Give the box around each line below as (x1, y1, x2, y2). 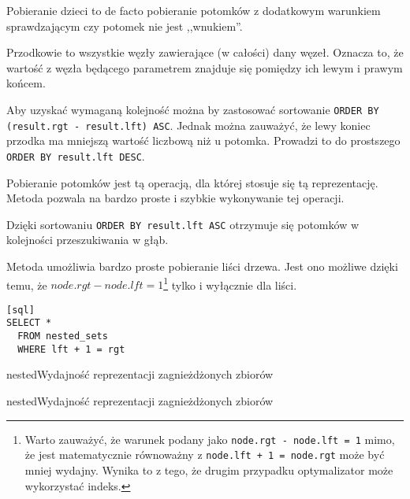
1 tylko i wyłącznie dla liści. (163, 274, 297, 293)
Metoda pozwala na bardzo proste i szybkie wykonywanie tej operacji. (6, 190, 345, 206)
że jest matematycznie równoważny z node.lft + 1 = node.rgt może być (24, 446, 385, 463)
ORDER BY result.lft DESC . (6, 147, 145, 164)
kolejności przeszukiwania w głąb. (6, 231, 169, 248)
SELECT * (6, 317, 52, 329)
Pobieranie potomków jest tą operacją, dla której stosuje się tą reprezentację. (6, 174, 378, 190)
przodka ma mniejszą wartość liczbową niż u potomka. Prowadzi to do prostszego (6, 132, 401, 149)
